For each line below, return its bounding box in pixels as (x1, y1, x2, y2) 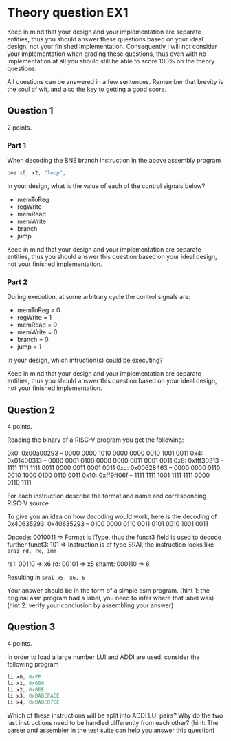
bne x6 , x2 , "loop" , (7, 170, 67, 176)
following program (7, 660, 59, 668)
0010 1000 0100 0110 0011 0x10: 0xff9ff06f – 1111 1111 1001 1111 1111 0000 (7, 471, 210, 480)
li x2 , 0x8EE (7, 686, 45, 693)
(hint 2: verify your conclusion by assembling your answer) (7, 601, 174, 609)
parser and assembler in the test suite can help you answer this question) (7, 726, 215, 735)
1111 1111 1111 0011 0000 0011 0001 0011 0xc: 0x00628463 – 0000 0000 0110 (7, 464, 221, 472)
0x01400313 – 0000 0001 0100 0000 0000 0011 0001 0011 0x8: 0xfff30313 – (7, 456, 224, 465)
